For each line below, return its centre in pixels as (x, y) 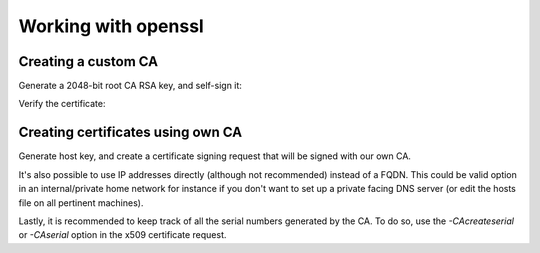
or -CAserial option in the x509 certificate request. (122, 235)
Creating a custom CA (88, 61)
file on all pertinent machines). (81, 202)
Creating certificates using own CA (130, 132)
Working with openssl (111, 26)
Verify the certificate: (62, 104)
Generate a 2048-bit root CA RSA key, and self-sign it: (130, 86)
